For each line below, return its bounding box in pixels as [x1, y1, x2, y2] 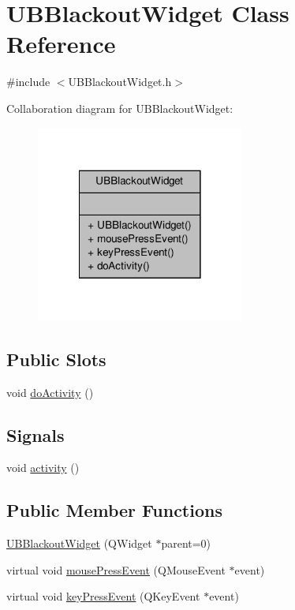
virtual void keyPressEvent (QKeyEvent [6, 588, 200, 604]
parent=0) [161, 535, 211, 552]
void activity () [6, 459, 80, 476]
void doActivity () [6, 384, 94, 400]
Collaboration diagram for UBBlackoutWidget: [6, 99, 233, 116]
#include [6, 73, 50, 90]
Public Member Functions [6, 498, 222, 522]
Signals [6, 422, 65, 447]
